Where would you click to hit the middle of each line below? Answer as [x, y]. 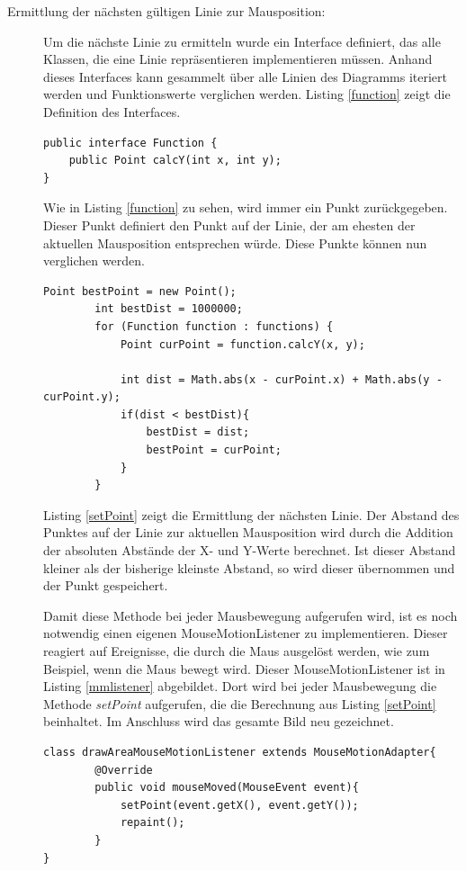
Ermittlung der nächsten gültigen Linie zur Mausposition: [166, 11]
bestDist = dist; [198, 432]
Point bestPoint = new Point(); [140, 291]
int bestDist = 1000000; [169, 309]
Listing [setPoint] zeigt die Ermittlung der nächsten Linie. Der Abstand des [251, 514]
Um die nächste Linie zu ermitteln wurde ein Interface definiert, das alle [242, 41]
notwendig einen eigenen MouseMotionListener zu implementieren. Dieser [246, 633]
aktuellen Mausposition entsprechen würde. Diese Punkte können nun [235, 242]
